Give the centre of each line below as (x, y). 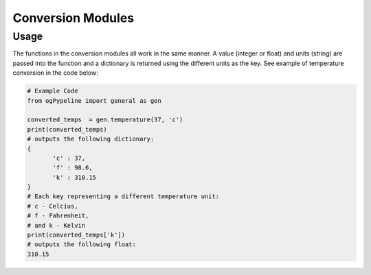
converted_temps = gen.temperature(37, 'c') (105, 120)
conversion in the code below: (56, 73)
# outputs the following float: (82, 244)
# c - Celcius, (53, 206)
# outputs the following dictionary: (91, 139)
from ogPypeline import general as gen (94, 100)
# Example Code (53, 91)
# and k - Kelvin (56, 225)
